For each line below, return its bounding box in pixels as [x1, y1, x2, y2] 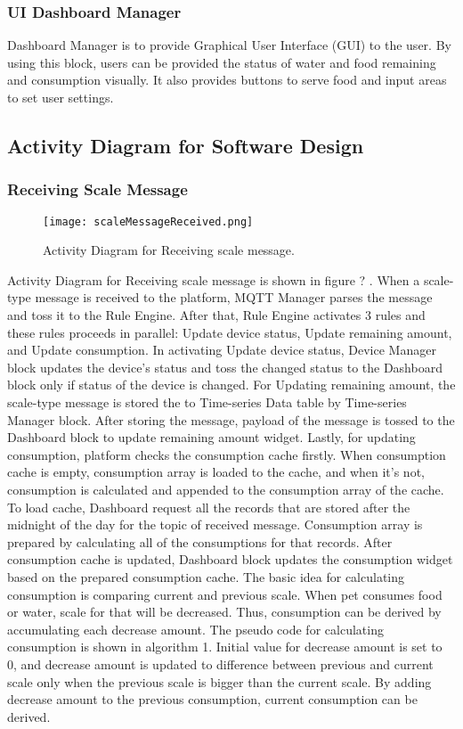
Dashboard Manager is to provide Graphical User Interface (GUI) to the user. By [7, 36, 451, 54]
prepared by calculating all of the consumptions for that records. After [7, 532, 393, 551]
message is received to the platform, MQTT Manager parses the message [35, 288, 433, 307]
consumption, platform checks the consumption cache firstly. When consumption [7, 445, 446, 463]
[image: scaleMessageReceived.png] [43, 215, 254, 228]
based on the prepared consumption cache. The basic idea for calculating [7, 567, 405, 586]
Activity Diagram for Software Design [7, 131, 364, 159]
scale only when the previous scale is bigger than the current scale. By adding [7, 672, 432, 691]
